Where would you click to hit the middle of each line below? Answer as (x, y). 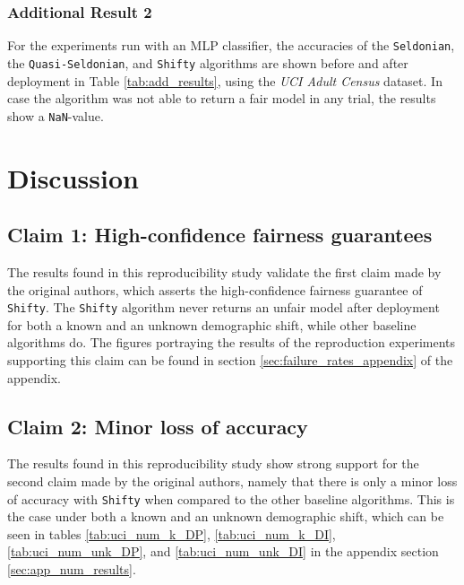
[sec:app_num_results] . (72, 569)
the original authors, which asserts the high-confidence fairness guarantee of (215, 289)
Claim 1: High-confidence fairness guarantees (220, 235)
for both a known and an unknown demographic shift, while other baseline (212, 324)
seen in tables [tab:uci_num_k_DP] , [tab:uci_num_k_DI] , (172, 533)
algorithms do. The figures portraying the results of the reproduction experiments (232, 342)
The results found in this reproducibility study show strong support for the (213, 463)
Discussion (73, 177)
